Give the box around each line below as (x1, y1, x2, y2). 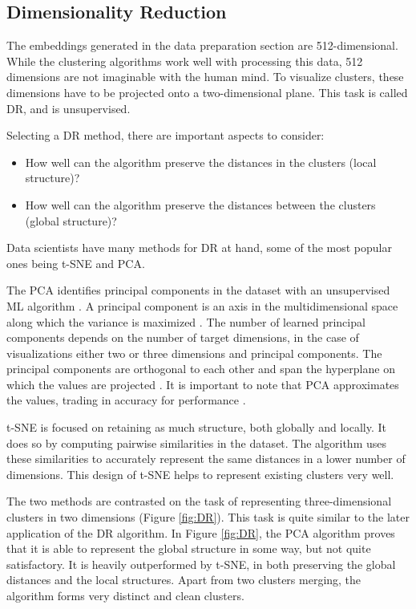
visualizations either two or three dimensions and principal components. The (6, 344, 382, 361)
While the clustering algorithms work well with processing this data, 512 (6, 52, 363, 69)
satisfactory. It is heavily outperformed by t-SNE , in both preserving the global (6, 555, 396, 572)
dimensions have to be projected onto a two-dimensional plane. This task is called (6, 83, 408, 100)
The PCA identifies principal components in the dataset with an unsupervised (6, 282, 390, 298)
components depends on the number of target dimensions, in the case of (6, 329, 359, 346)
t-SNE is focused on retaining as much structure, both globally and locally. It (6, 419, 386, 436)
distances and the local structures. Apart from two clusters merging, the (6, 571, 361, 588)
